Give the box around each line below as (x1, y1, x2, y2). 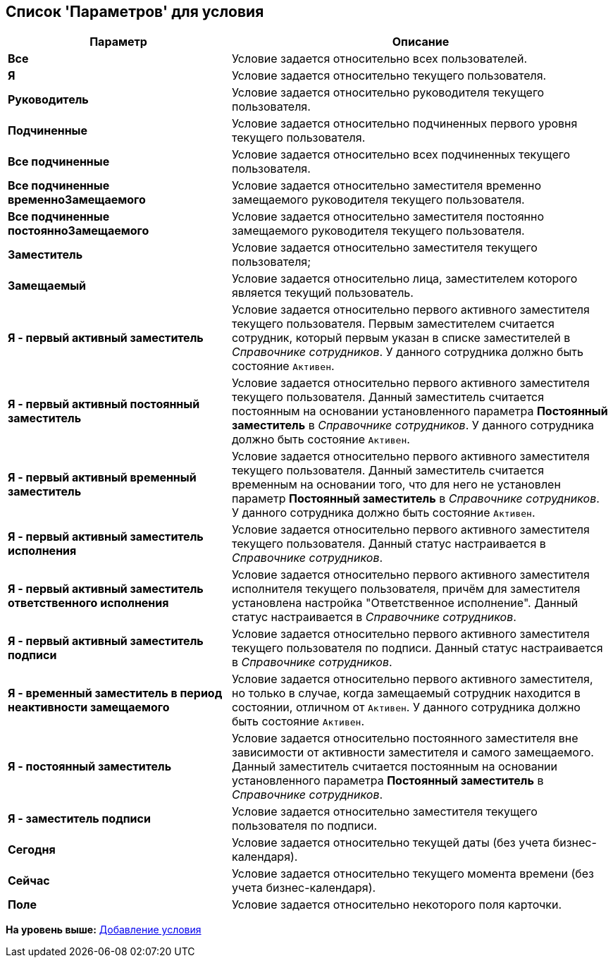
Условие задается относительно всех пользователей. (231, 51, 528, 66)
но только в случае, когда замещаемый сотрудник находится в (231, 686, 581, 701)
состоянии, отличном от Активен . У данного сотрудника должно (231, 700, 581, 715)
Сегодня (8, 842, 56, 857)
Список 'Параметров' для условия (6, 3, 264, 20)
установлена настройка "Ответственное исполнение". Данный (231, 596, 578, 611)
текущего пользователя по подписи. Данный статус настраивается (231, 641, 603, 656)
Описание (392, 35, 450, 49)
